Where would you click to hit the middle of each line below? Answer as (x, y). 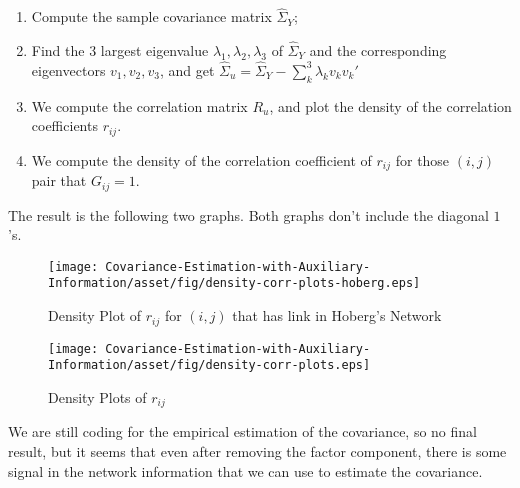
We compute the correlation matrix (139, 105)
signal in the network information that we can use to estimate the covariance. (245, 470)
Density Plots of (97, 396)
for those (422, 159)
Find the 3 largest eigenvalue (120, 50)
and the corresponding (378, 50)
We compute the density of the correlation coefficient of (201, 159)
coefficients (64, 125)
